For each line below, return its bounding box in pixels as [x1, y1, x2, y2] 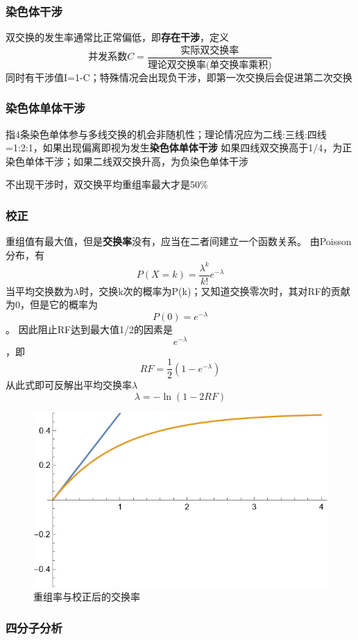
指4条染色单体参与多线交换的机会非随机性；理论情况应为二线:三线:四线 [6, 126, 327, 141]
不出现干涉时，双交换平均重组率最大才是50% [6, 177, 208, 192]
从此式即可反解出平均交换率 [6, 378, 132, 392]
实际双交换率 [180, 45, 239, 56]
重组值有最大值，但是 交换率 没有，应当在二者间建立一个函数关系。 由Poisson [6, 234, 352, 249]
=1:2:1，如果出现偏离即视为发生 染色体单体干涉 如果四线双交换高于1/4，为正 [6, 140, 352, 155]
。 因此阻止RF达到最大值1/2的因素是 [6, 322, 173, 337]
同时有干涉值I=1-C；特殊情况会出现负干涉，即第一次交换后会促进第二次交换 [6, 69, 352, 84]
